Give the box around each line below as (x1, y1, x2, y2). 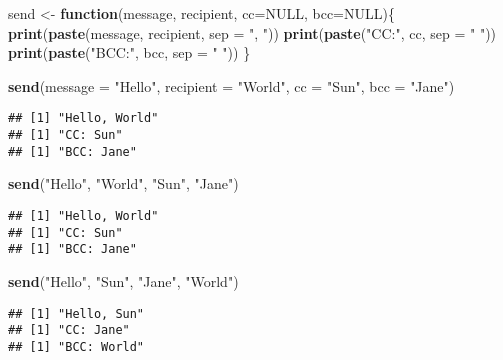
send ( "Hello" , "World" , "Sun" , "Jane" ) (8, 173, 239, 194)
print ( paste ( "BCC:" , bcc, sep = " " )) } (8, 42, 251, 63)
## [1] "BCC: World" (8, 339, 145, 354)
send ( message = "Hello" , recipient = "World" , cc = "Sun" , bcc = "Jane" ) (8, 75, 455, 96)
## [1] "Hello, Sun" (8, 306, 145, 321)
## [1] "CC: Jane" (8, 323, 130, 338)
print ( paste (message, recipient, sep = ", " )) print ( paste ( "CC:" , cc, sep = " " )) (8, 22, 497, 43)
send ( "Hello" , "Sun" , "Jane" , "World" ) (8, 270, 239, 291)
